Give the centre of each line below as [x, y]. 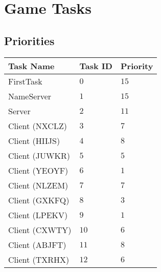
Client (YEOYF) [38, 170]
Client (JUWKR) [39, 155]
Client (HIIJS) [34, 140]
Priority [137, 66]
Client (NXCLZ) [38, 125]
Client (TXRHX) [39, 259]
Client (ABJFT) [37, 244]
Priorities [29, 40]
